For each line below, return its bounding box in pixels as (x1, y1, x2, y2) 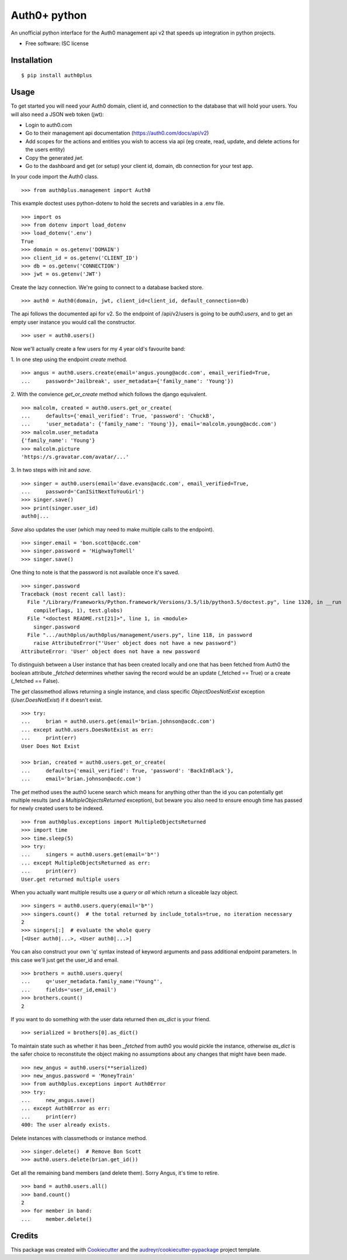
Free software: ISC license (25, 40, 89, 47)
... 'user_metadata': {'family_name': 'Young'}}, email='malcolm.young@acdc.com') (21, 421, 277, 427)
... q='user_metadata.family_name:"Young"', (21, 978, 163, 985)
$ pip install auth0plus (21, 72, 92, 79)
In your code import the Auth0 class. (11, 173, 99, 180)
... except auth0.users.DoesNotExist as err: (21, 726, 154, 733)
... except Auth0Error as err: (21, 1105, 111, 1112)
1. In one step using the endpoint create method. (11, 356, 128, 363)
